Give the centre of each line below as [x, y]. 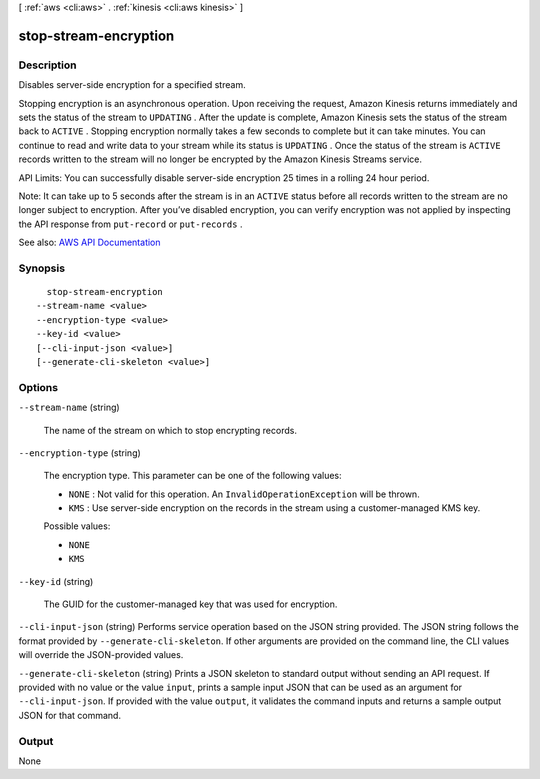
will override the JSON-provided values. [101, 655]
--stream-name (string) [69, 407]
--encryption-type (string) [80, 452]
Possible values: [77, 526]
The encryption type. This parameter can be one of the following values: [192, 476]
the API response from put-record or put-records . [130, 224]
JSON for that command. [70, 715]
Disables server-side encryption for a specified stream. [132, 85]
